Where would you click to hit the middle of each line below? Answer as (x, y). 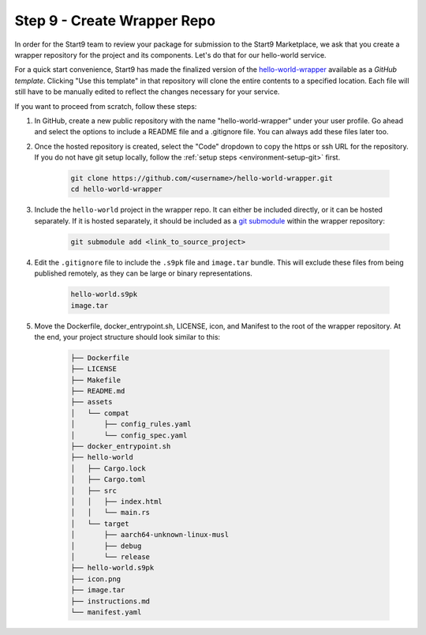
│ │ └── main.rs (110, 513)
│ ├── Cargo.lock (108, 468)
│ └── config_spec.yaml (129, 435)
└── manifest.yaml (106, 612)
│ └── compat (100, 413)
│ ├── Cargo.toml (108, 479)
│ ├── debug (106, 546)
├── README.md (98, 391)
